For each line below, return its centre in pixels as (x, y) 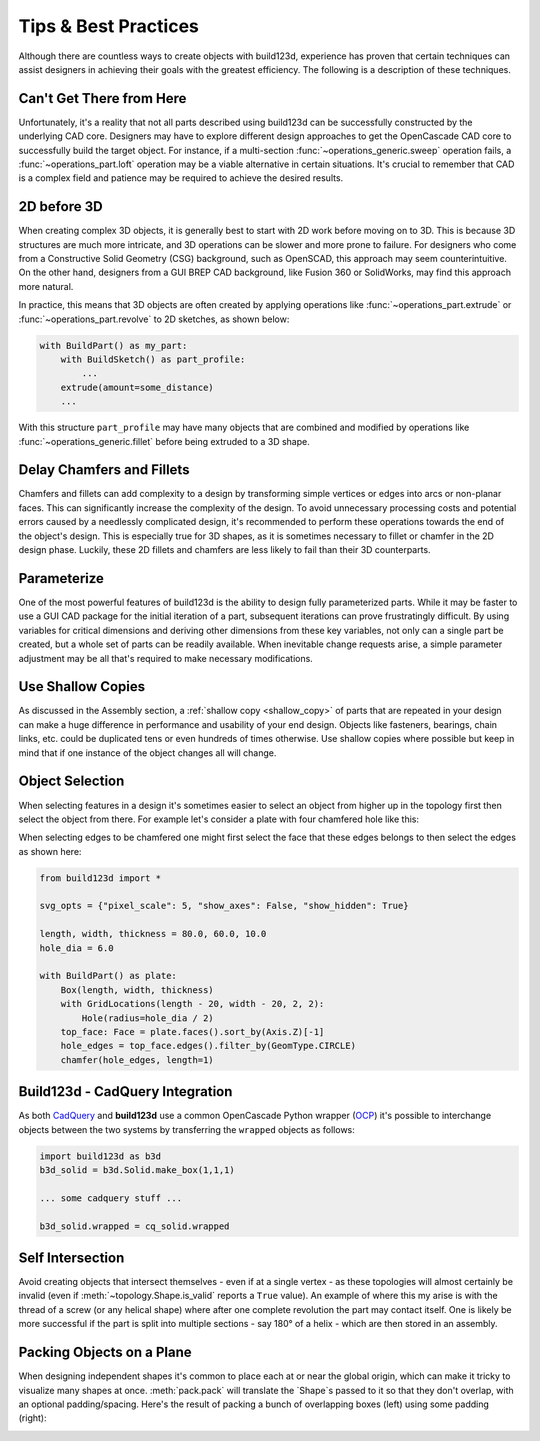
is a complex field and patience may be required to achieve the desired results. (181, 178)
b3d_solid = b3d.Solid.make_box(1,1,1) (137, 1170)
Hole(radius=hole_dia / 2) (147, 1018)
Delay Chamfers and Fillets (104, 470)
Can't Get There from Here (102, 98)
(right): (32, 1418)
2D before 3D (61, 206)
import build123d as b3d (100, 1156)
